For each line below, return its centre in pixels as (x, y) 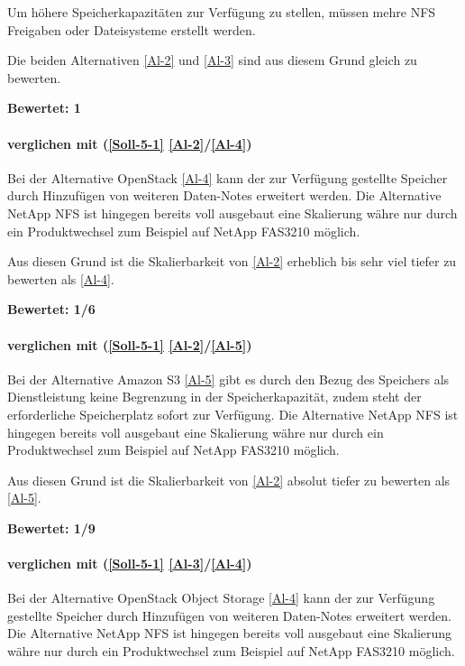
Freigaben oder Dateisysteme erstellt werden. (132, 29)
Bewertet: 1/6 (51, 309)
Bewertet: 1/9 (51, 527)
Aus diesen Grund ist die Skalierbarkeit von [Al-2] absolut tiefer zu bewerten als (229, 480)
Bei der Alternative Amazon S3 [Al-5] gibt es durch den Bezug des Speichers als (228, 379)
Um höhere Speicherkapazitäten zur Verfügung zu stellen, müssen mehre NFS (222, 12)
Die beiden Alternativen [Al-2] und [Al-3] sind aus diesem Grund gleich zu (212, 60)
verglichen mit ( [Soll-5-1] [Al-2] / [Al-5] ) (130, 344)
